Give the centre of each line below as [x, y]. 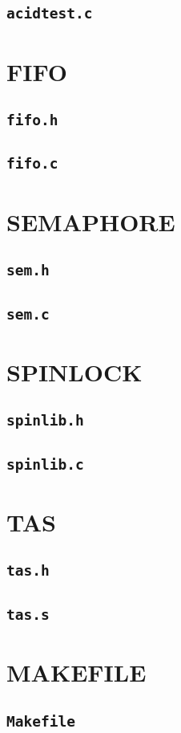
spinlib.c [45, 464]
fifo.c [32, 164]
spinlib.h [45, 421]
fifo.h [32, 120]
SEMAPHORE [91, 221]
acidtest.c [50, 14]
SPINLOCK [74, 371]
